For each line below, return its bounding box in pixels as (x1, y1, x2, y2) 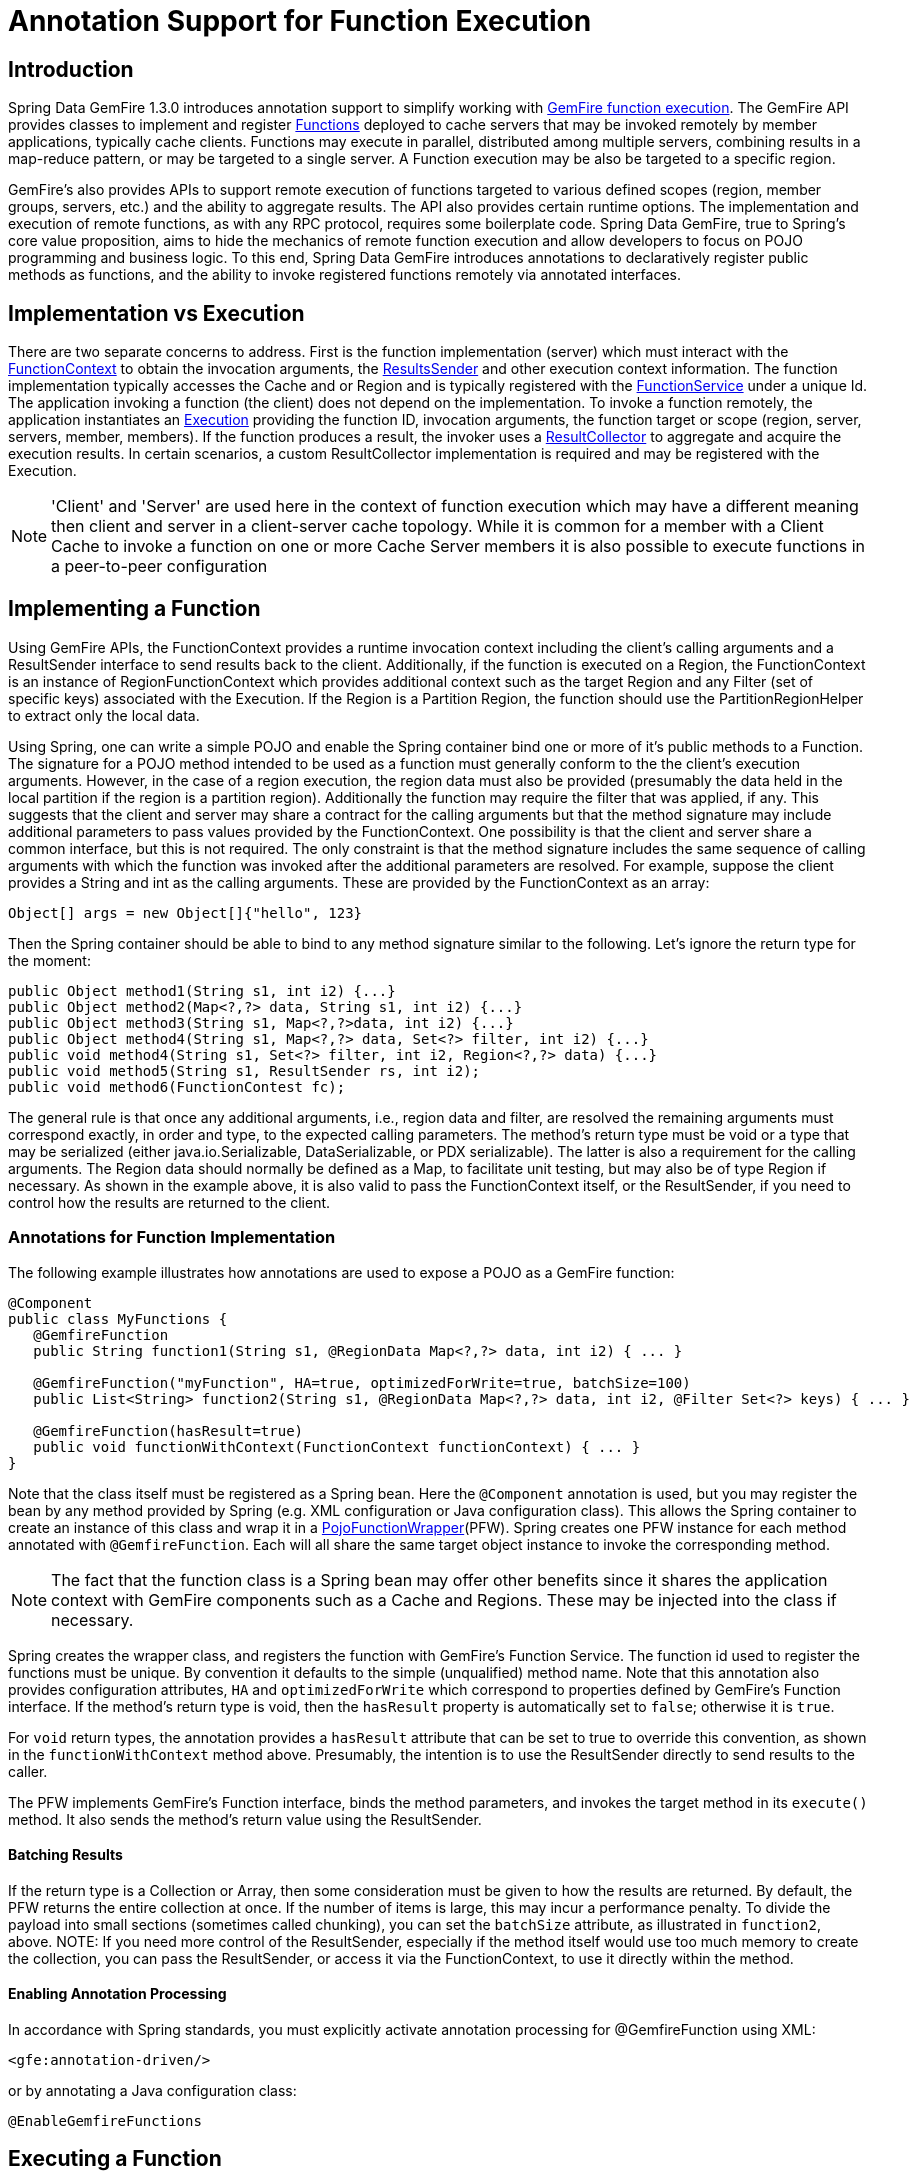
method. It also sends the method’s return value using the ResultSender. (8, 1810, 482, 1828)
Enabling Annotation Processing (8, 1985, 227, 2003)
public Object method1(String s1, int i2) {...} (8, 982, 396, 999)
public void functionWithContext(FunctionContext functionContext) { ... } (33, 1438, 641, 1455)
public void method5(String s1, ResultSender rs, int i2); (8, 1062, 481, 1079)
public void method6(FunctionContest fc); (8, 1078, 346, 1095)
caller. (8, 1762, 48, 1780)
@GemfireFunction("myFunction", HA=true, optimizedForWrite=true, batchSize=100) (33, 1374, 691, 1391)
